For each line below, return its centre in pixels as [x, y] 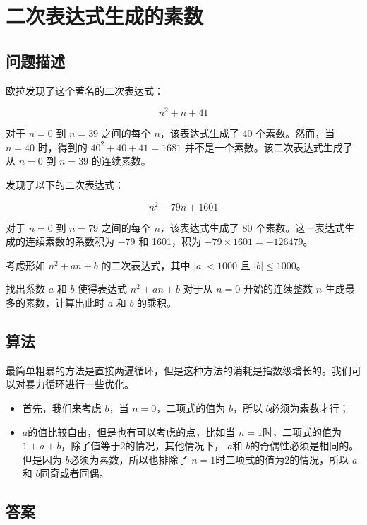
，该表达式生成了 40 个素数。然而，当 [247, 133]
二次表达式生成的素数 [105, 16]
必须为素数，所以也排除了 [129, 459]
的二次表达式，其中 [146, 265]
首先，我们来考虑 [62, 408]
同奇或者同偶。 [74, 473]
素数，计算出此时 [65, 303]
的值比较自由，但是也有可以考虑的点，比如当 [132, 431]
